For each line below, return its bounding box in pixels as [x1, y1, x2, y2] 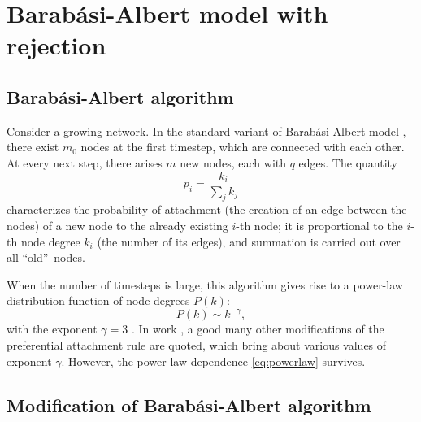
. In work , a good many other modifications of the [131, 320, 384, 337]
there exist [7, 138, 59, 155]
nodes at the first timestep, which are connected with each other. [80, 138, 405, 155]
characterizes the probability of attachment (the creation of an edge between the [7, 201, 407, 218]
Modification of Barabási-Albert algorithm [7, 392, 371, 417]
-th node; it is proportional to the [236, 217, 403, 233]
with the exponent [7, 320, 98, 337]
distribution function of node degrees [7, 292, 190, 309]
